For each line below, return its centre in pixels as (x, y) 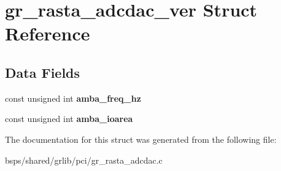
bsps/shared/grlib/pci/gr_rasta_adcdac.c (84, 160)
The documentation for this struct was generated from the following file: (141, 139)
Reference (48, 33)
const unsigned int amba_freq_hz (73, 98)
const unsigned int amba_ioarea (69, 119)
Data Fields (43, 72)
